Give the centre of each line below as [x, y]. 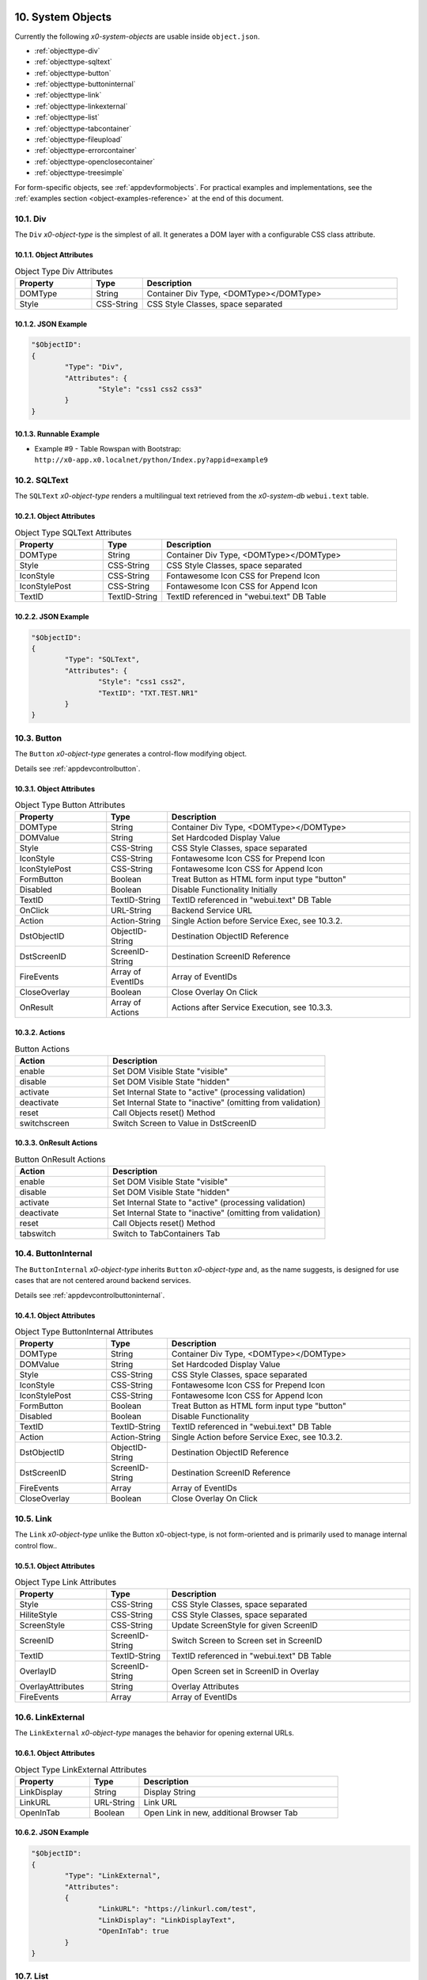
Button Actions [42, 1049]
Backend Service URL [212, 911]
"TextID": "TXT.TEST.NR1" [148, 693]
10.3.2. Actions [40, 1032]
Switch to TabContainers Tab [166, 1234]
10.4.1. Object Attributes [55, 1316]
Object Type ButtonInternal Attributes [84, 1332]
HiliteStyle [38, 1615]
